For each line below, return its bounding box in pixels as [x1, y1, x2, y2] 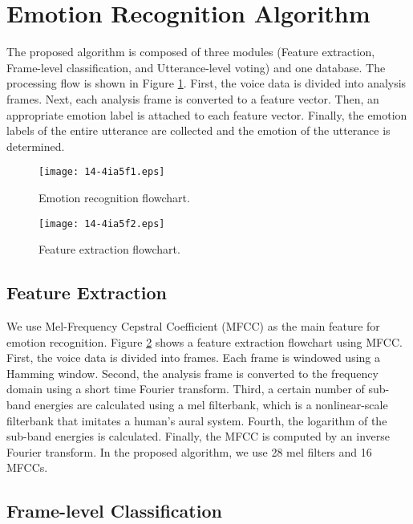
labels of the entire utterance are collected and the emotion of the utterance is [6, 122, 391, 139]
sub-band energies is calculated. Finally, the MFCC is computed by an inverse [6, 428, 391, 445]
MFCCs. [6, 459, 48, 476]
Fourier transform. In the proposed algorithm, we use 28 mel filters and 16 [6, 443, 372, 460]
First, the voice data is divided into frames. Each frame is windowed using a [6, 349, 380, 366]
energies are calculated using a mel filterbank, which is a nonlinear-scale [34, 396, 388, 412]
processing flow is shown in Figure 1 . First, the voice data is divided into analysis [6, 75, 407, 91]
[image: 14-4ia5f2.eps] [38, 217, 165, 230]
